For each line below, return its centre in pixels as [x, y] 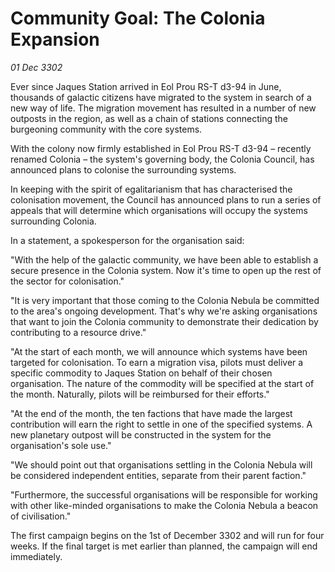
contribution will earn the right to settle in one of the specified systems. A [161, 424]
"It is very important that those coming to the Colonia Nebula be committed [165, 300]
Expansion [55, 39]
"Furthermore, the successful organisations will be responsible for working [164, 494]
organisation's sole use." [61, 445]
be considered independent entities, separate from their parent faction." [158, 475]
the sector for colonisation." [67, 281]
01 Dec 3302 [36, 67]
